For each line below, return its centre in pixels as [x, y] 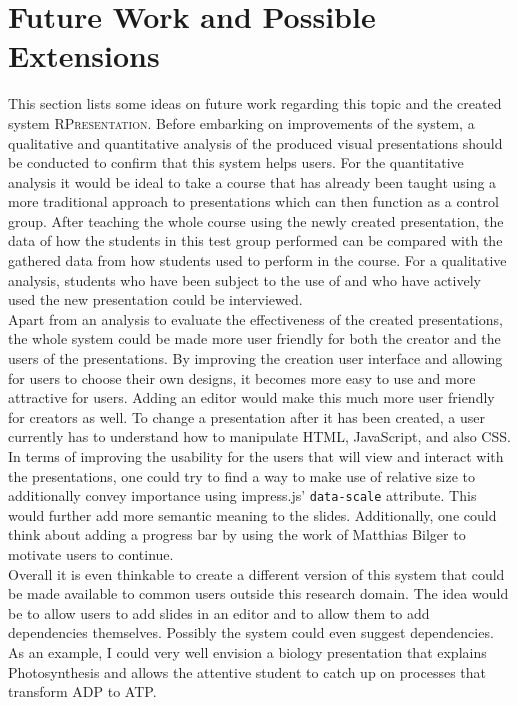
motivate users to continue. [91, 554]
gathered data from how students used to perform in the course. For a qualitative [257, 260]
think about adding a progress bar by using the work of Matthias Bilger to [237, 534]
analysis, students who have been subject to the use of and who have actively [244, 279]
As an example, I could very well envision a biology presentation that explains [247, 652]
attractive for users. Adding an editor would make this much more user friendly [251, 397]
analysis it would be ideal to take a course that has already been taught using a [252, 181]
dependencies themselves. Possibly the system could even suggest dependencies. [251, 632]
